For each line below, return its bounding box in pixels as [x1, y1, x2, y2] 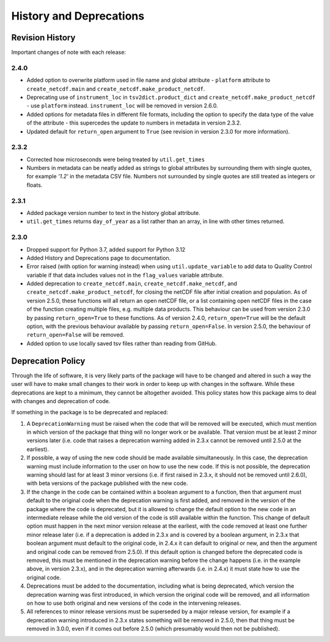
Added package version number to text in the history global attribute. [26, 210, 201, 216]
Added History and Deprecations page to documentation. [26, 254, 171, 261]
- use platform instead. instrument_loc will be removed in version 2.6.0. [26, 102, 218, 109]
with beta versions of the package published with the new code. [26, 480, 188, 487]
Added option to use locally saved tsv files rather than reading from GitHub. [26, 340, 217, 347]
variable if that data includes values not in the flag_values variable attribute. [26, 271, 224, 279]
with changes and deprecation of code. [11, 397, 111, 404]
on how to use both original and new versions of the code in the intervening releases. [26, 599, 241, 607]
